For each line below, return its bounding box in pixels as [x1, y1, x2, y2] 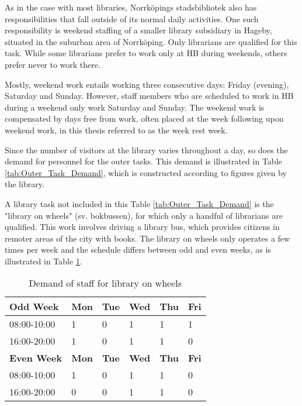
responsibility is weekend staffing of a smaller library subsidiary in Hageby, [5, 24, 272, 36]
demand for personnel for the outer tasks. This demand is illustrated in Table [5, 155, 282, 167]
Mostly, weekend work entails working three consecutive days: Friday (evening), [5, 78, 289, 90]
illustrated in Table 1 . [5, 254, 82, 267]
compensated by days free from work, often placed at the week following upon [5, 112, 284, 125]
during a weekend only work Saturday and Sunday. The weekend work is [5, 101, 265, 113]
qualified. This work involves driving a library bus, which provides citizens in [5, 221, 280, 233]
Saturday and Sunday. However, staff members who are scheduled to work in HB [5, 90, 294, 102]
